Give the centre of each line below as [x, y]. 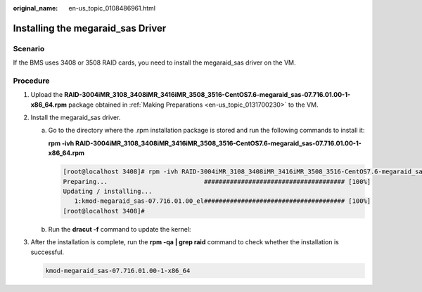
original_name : [36, 8]
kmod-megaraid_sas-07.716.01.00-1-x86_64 [118, 271]
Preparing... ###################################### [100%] [217, 181]
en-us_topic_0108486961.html [112, 8]
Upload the [47, 95]
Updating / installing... [108, 192]
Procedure [31, 81]
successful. [47, 252]
